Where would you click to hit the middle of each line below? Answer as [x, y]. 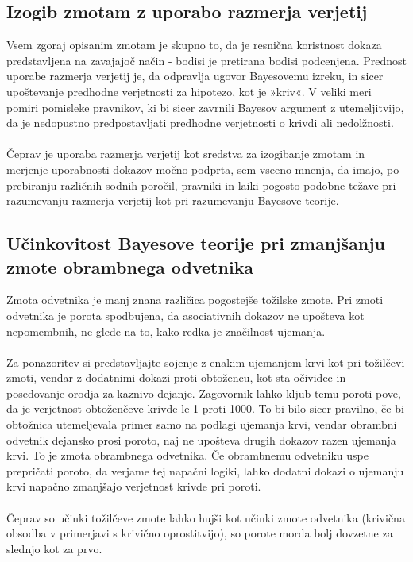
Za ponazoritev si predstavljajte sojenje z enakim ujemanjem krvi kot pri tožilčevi [206, 362]
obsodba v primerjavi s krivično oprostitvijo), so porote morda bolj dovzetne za [200, 533]
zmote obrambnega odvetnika [130, 266]
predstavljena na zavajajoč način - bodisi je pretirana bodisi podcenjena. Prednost [206, 60]
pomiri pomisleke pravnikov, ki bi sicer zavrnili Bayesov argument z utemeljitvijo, [205, 107]
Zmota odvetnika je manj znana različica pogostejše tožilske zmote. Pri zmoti [195, 300]
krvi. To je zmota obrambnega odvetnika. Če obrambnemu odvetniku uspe [187, 455]
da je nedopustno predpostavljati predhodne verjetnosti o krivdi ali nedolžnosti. [200, 123]
